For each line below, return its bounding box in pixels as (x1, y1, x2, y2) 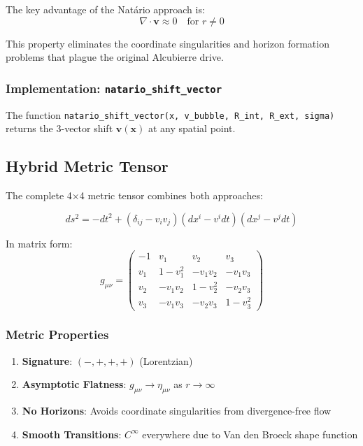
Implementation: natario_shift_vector (6, 79, 222, 96)
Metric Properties (6, 326, 109, 343)
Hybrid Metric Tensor (6, 155, 169, 177)
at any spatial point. (148, 121, 236, 136)
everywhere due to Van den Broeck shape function (142, 426, 358, 441)
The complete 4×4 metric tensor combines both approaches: (6, 188, 263, 203)
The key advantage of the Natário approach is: (6, 2, 205, 16)
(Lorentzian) (139, 353, 193, 368)
